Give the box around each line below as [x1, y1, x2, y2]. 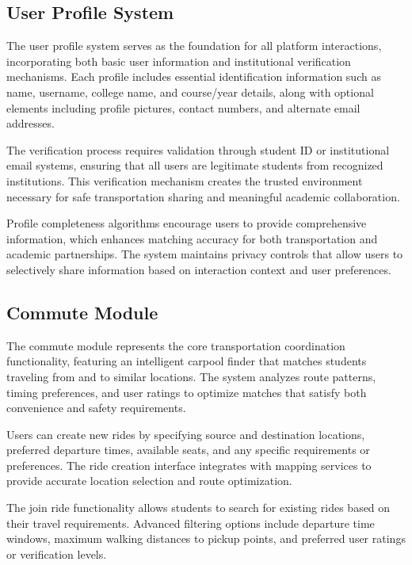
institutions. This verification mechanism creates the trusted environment [6, 172, 363, 189]
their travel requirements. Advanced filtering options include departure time [6, 514, 375, 531]
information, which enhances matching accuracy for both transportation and [6, 230, 378, 246]
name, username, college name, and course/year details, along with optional [6, 83, 374, 100]
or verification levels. [6, 545, 107, 562]
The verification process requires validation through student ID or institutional [6, 141, 390, 158]
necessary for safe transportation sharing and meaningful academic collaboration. [6, 188, 400, 204]
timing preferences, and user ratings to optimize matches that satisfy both [6, 384, 367, 400]
